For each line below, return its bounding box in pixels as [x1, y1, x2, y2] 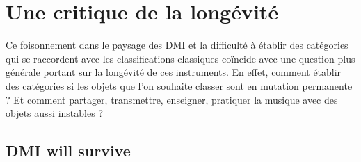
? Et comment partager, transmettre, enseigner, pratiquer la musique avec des [6, 92, 338, 106]
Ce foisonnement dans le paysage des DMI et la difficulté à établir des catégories [6, 38, 348, 52]
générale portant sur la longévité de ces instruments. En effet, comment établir [6, 65, 342, 79]
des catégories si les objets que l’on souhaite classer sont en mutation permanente [6, 78, 353, 92]
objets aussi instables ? [6, 106, 103, 120]
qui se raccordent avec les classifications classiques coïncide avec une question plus [6, 51, 355, 65]
